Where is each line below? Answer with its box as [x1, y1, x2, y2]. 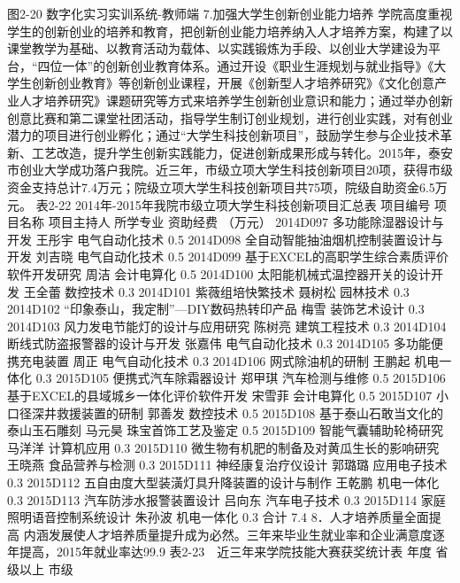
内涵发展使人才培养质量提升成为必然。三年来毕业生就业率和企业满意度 [23, 525, 433, 543]
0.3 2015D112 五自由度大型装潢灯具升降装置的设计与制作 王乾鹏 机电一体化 [7, 473, 440, 492]
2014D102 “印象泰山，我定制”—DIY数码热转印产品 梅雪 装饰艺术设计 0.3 [7, 299, 425, 318]
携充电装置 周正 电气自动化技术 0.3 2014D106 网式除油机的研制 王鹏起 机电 [7, 351, 440, 369]
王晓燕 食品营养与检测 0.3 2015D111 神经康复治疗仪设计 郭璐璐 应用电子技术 [7, 455, 448, 474]
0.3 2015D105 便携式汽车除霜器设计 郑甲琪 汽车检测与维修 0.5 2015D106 [35, 369, 446, 387]
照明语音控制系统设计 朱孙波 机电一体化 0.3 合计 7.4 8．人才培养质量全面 [7, 508, 429, 526]
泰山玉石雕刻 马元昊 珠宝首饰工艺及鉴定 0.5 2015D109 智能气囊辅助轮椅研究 [7, 421, 443, 439]
